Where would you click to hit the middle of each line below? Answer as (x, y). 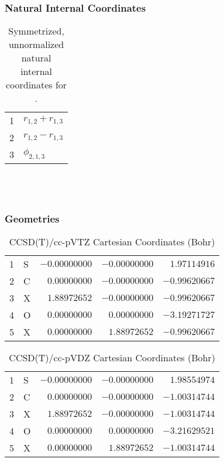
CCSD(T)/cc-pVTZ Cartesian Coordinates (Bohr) (112, 242)
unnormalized (36, 45)
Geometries (32, 218)
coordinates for (36, 85)
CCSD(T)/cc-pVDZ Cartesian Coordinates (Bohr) (112, 358)
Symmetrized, (36, 31)
